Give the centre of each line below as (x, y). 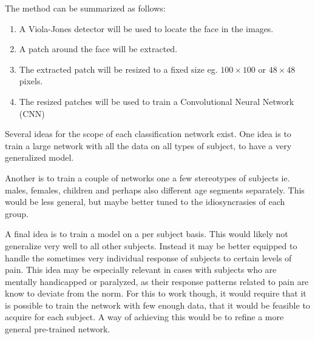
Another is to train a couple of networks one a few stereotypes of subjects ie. (147, 177)
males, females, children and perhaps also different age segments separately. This (155, 190)
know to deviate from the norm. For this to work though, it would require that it (156, 293)
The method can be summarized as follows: (85, 8)
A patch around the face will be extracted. (98, 49)
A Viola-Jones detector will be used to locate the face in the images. (146, 28)
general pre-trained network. (58, 329)
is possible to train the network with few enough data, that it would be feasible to (157, 305)
